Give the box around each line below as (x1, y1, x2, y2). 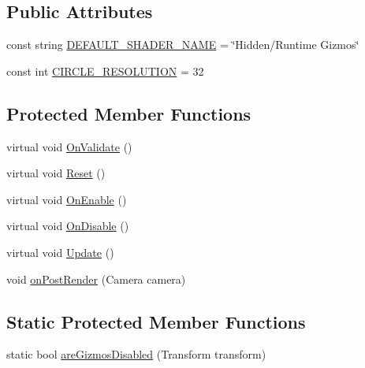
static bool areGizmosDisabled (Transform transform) (6, 346, 266, 362)
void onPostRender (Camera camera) (6, 270, 186, 287)
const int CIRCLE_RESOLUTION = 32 (6, 62, 204, 79)
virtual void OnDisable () (6, 217, 129, 234)
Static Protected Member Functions (6, 309, 306, 333)
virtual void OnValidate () (6, 138, 132, 154)
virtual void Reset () (6, 165, 106, 181)
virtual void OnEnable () (6, 191, 127, 207)
